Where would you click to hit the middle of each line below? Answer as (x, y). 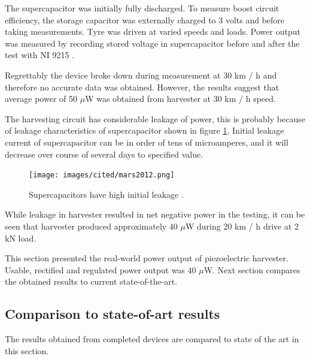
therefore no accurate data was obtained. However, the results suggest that (142, 87)
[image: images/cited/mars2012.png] (102, 175)
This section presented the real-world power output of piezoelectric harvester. (147, 258)
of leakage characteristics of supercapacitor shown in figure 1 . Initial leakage (145, 130)
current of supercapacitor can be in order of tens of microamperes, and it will (147, 142)
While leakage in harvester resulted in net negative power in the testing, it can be (155, 214)
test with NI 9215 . (39, 55)
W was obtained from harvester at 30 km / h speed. (180, 99)
